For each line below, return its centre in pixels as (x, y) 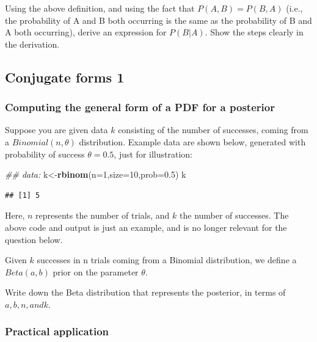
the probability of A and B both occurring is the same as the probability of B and (158, 20)
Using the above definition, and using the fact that (100, 8)
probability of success (45, 154)
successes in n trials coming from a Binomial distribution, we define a (167, 260)
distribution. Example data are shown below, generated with (192, 141)
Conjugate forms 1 (65, 77)
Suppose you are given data (56, 130)
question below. (34, 239)
